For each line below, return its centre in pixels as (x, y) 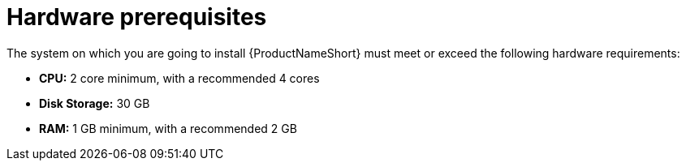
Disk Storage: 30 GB (95, 103)
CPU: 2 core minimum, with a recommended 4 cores (179, 78)
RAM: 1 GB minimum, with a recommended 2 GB (168, 128)
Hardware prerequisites (137, 17)
